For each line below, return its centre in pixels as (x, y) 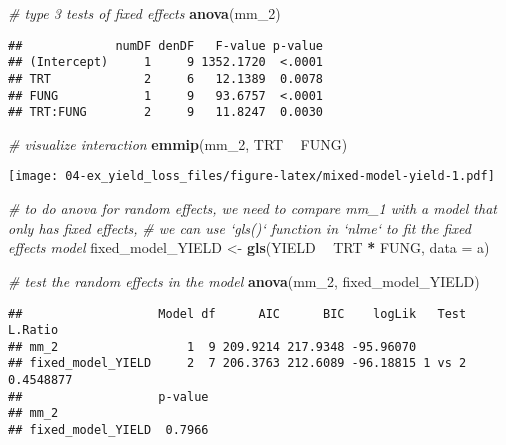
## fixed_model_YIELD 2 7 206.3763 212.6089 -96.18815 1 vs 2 (237, 363)
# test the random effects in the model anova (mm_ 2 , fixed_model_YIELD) (244, 280)
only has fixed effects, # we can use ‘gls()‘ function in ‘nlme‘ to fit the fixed (239, 227)
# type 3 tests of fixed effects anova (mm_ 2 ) (144, 13)
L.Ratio (33, 330)
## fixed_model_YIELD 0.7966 (108, 430)
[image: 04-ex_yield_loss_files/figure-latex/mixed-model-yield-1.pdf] (251, 176)
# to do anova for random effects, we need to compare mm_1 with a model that (252, 208)
